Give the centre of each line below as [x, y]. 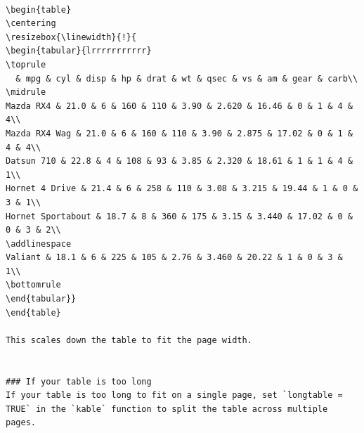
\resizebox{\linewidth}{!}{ [71, 37]
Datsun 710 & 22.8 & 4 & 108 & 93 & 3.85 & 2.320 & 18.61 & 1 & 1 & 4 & [179, 161]
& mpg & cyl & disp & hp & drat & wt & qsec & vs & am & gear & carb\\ [187, 78]
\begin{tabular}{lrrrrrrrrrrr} [79, 51]
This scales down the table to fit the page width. [129, 340]
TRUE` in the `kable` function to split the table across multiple [167, 409]
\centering [31, 24]
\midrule [26, 92]
